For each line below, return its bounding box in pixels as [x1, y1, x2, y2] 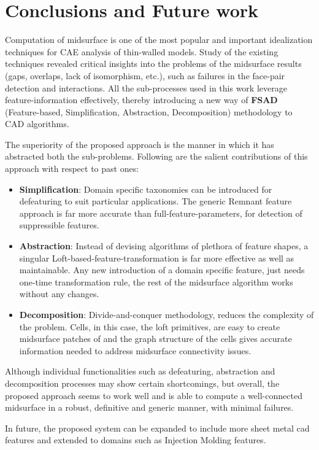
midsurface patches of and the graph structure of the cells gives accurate [19, 332, 292, 345]
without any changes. [19, 287, 99, 300]
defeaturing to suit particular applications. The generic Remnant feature [19, 195, 292, 208]
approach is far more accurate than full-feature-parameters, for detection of [19, 206, 302, 219]
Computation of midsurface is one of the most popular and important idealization [5, 33, 313, 46]
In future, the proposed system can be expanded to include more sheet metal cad [5, 421, 310, 434]
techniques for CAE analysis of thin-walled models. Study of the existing [5, 45, 279, 58]
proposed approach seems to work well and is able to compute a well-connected [5, 389, 302, 402]
